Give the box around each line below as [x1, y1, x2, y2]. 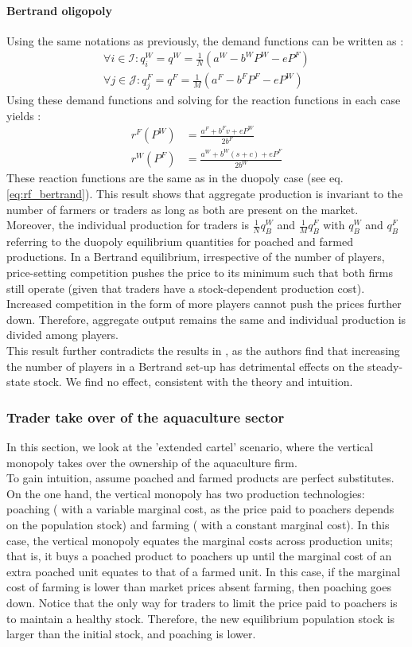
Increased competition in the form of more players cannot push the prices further [6, 295, 402, 312]
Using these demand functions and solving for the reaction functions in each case [6, 92, 401, 108]
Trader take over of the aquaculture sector [6, 407, 285, 427]
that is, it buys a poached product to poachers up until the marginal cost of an [6, 548, 392, 564]
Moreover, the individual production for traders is [6, 216, 249, 233]
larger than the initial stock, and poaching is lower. [6, 626, 256, 642]
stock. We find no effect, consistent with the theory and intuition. [33, 373, 353, 390]
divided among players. [6, 326, 119, 343]
